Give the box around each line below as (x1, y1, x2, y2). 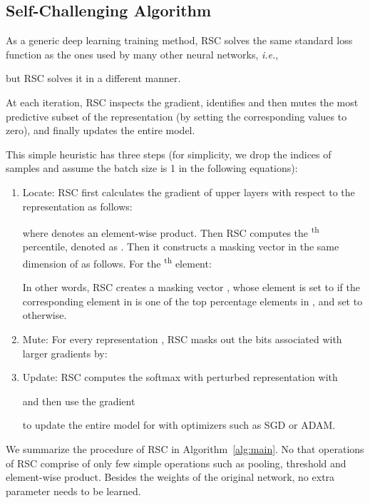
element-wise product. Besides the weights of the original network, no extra (6, 469, 335, 484)
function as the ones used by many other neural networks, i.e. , (6, 46, 279, 61)
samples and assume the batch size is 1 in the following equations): (6, 161, 298, 176)
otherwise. (22, 308, 67, 322)
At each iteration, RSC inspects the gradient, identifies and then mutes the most (6, 94, 359, 109)
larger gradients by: (22, 345, 108, 360)
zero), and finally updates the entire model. (6, 123, 195, 138)
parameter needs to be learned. (6, 483, 141, 498)
